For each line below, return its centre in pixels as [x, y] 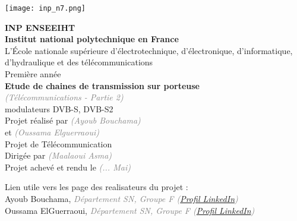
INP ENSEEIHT [40, 27]
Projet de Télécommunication [59, 143]
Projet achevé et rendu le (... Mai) [68, 167]
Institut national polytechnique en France [92, 39]
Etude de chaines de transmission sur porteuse [102, 85]
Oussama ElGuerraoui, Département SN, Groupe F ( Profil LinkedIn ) [130, 210]
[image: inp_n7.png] [45, 8]
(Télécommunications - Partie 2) [64, 97]
